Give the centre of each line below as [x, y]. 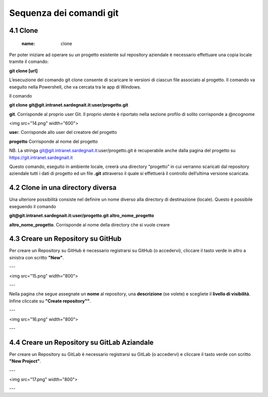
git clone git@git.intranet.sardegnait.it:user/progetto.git [69, 105]
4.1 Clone [24, 30]
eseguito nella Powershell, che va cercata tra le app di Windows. [75, 87]
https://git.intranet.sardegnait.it [41, 157]
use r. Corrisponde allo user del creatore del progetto [63, 132]
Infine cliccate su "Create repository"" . [50, 301]
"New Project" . [25, 361]
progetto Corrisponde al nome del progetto [54, 141]
